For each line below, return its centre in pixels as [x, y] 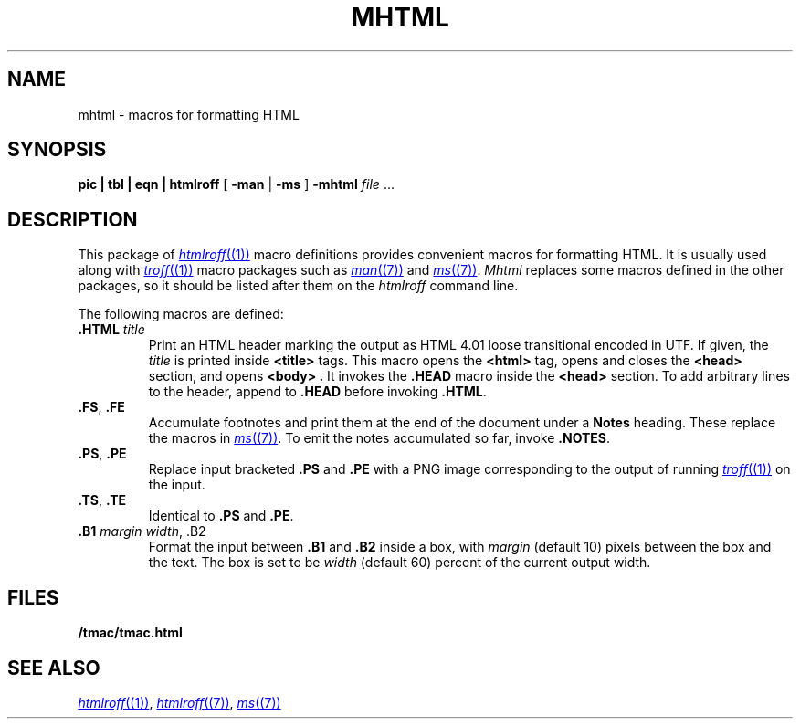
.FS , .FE [101, 407]
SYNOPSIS [57, 150]
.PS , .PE [102, 454]
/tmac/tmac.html [130, 633]
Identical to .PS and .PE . [221, 516]
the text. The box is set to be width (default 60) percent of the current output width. [400, 563]
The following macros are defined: [181, 314]
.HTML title [111, 330]
